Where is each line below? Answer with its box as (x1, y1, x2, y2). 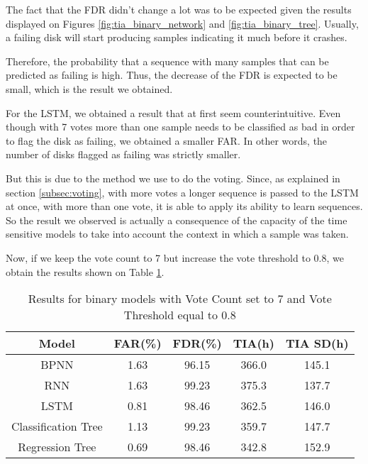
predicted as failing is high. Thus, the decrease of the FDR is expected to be (6, 67, 338, 82)
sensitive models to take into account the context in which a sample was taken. (6, 226, 349, 241)
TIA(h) (233, 335, 274, 352)
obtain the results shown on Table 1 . (6, 264, 165, 279)
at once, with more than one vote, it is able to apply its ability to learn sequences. (6, 199, 363, 214)
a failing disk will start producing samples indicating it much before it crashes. (6, 30, 347, 45)
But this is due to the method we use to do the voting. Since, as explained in (6, 170, 340, 185)
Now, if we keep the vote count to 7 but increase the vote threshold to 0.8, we (6, 250, 344, 265)
